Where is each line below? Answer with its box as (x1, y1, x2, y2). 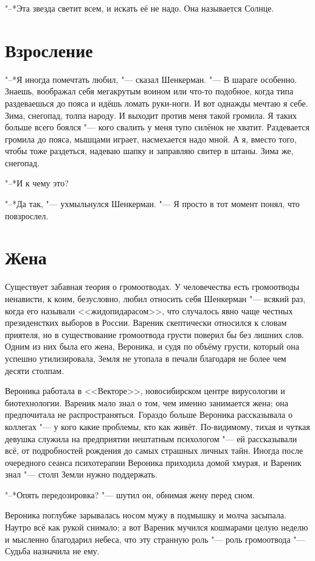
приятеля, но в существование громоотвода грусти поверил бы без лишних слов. (5, 328, 304, 340)
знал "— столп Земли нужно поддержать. (5, 468, 157, 481)
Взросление (5, 37, 93, 62)
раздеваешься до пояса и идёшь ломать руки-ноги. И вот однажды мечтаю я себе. (5, 96, 308, 109)
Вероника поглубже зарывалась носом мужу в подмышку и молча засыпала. (5, 509, 286, 521)
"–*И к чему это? (5, 177, 69, 189)
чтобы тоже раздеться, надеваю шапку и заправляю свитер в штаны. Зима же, (5, 144, 294, 157)
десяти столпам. (5, 364, 64, 376)
